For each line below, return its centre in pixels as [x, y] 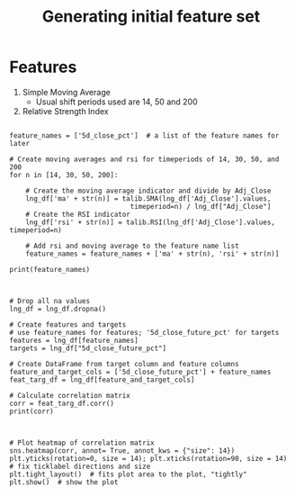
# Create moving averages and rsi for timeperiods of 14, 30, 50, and [144, 159]
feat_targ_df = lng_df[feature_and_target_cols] [102, 380]
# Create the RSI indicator [78, 214]
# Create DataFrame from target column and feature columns [125, 364]
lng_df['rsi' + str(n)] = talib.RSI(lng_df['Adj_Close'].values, [151, 222]
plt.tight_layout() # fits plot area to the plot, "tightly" [128, 474]
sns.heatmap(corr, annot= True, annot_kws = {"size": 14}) [122, 451]
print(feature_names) [50, 269]
